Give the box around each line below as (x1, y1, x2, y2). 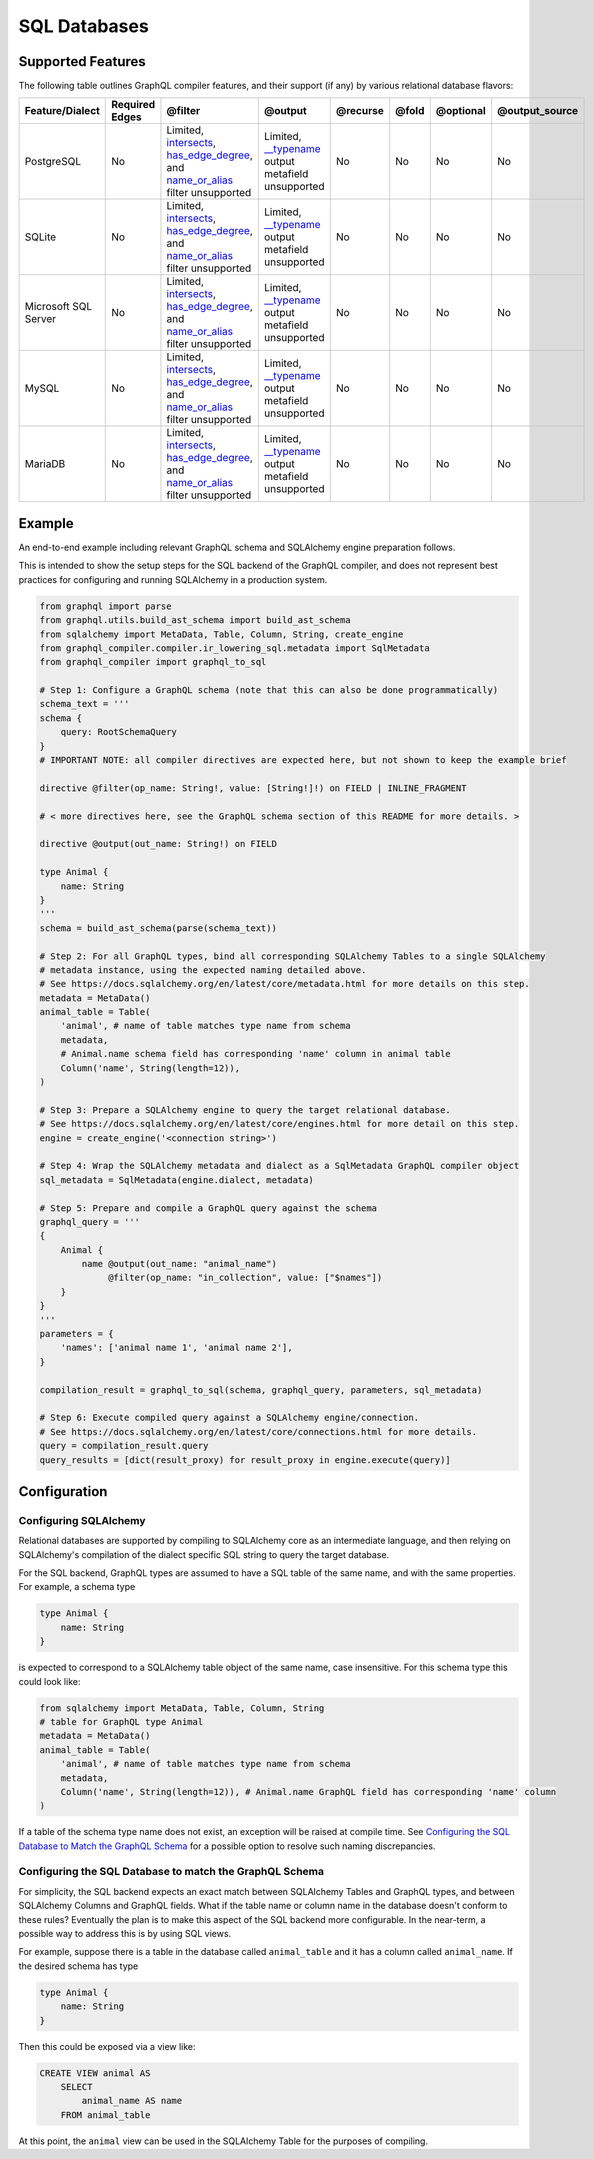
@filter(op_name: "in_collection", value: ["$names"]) (108, 1272, 383, 1284)
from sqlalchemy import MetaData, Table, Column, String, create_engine (39, 628, 404, 640)
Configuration (18, 1483, 108, 1500)
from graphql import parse (39, 600, 172, 612)
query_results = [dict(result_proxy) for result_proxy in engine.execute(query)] (39, 1454, 452, 1465)
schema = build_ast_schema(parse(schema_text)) (39, 922, 277, 934)
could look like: (18, 1675, 81, 1687)
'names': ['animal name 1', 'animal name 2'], (60, 1342, 294, 1354)
